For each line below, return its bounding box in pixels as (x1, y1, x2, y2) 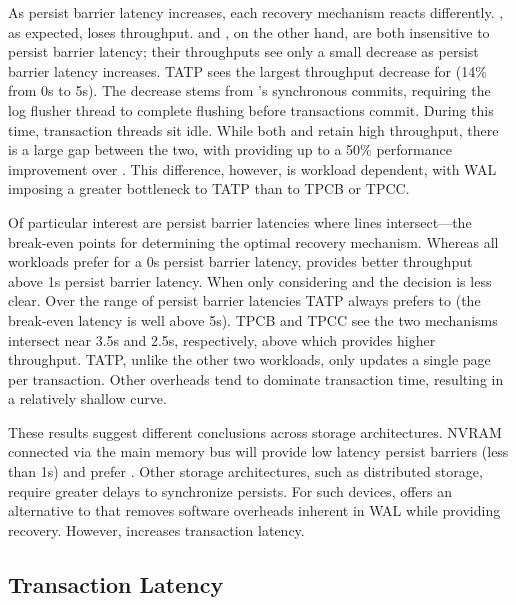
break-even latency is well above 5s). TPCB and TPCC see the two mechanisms (8, 309, 498, 330)
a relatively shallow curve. (8, 388, 167, 409)
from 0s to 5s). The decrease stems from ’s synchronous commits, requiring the (8, 80, 491, 101)
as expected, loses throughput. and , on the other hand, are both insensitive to (8, 21, 490, 42)
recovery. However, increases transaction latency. (8, 519, 305, 540)
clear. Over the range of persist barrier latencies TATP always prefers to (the (8, 290, 481, 311)
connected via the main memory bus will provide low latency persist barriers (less (8, 441, 509, 462)
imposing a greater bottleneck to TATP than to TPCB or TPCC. (8, 178, 410, 199)
